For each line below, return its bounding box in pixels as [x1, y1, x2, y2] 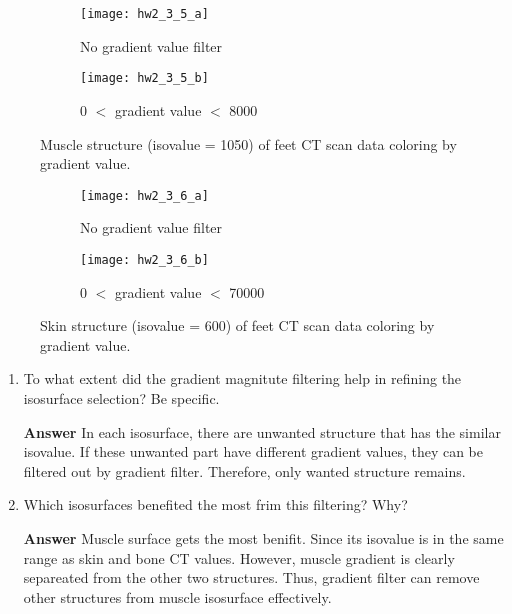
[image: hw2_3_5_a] [80, 7, 209, 21]
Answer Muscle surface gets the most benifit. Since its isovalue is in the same [23, 527, 504, 548]
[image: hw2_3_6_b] [80, 252, 209, 267]
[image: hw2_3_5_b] [80, 71, 209, 86]
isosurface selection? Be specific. [23, 387, 220, 408]
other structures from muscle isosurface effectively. [23, 586, 332, 607]
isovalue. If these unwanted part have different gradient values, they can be [23, 441, 484, 462]
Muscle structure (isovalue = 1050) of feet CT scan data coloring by [40, 133, 457, 154]
